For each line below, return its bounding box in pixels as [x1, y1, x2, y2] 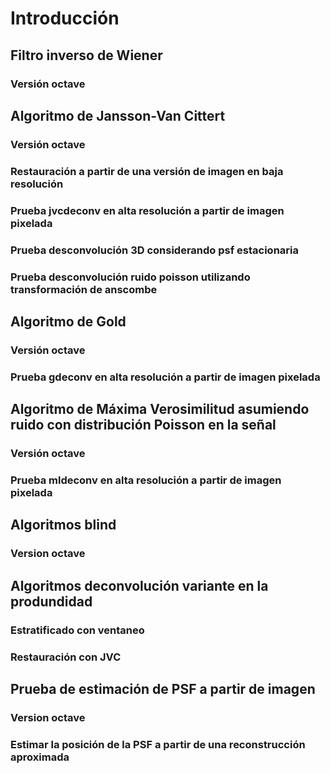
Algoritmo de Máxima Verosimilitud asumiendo [10, 401, 310, 418]
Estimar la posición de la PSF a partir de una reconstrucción [10, 737, 306, 751]
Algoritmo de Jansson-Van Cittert [10, 107, 226, 124]
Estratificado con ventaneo [10, 623, 145, 637]
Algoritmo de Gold [10, 313, 127, 330]
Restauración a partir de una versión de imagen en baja [10, 164, 284, 178]
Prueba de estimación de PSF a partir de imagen [10, 680, 316, 697]
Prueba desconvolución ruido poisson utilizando [10, 270, 251, 284]
